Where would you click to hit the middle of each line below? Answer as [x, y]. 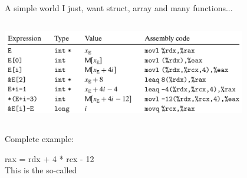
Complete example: [39, 139]
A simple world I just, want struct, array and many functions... [119, 8]
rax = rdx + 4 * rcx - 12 [50, 158]
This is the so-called [41, 170]
